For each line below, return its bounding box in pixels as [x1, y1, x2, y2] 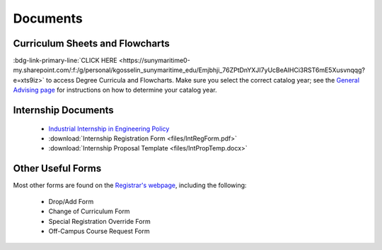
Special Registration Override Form [48, 217, 151, 225]
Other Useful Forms [13, 162, 102, 174]
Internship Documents [13, 105, 115, 117]
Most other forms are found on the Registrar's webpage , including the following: [13, 181, 247, 190]
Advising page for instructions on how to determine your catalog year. [13, 85, 217, 95]
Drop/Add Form [48, 197, 94, 206]
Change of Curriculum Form [48, 207, 130, 215]
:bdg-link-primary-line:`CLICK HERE [13, 56, 117, 65]
